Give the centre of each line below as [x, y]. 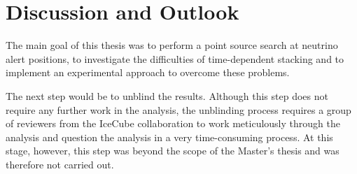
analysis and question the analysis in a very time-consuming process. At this [169, 137]
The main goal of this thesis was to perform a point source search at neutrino [172, 45]
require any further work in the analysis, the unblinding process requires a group [178, 109]
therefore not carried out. [60, 164]
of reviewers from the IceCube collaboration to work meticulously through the [173, 123]
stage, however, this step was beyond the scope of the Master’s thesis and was [173, 151]
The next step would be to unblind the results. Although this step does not [167, 95]
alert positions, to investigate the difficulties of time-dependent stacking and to [175, 58]
